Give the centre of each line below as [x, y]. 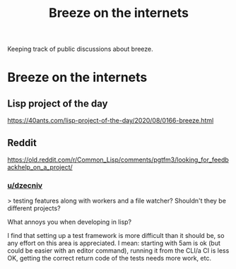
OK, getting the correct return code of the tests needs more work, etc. [110, 258]
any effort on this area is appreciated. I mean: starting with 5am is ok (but [114, 243]
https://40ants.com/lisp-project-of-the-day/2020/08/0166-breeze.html [111, 121]
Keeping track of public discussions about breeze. [80, 49]
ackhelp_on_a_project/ [40, 167]
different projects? [34, 208]
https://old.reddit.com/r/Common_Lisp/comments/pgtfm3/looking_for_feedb [118, 160]
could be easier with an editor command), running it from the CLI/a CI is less [118, 251]
